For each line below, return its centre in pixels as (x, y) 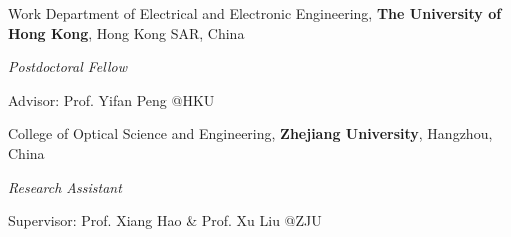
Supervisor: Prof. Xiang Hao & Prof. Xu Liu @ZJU (165, 220)
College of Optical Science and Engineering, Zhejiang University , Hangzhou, (250, 133)
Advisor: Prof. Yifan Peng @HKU (111, 99)
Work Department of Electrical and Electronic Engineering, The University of (255, 13)
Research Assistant (65, 186)
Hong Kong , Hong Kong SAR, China (126, 32)
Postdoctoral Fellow (67, 66)
